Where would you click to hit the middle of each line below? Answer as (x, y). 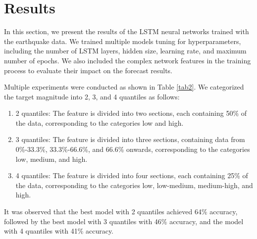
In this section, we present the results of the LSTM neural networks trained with (127, 31)
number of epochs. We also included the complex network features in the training (128, 60)
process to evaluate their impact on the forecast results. (88, 70)
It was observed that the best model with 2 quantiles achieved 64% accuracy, (121, 212)
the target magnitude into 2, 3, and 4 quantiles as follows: (92, 96)
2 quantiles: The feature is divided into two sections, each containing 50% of (131, 113)
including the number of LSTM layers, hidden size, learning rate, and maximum (125, 51)
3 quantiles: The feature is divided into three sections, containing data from (130, 139)
